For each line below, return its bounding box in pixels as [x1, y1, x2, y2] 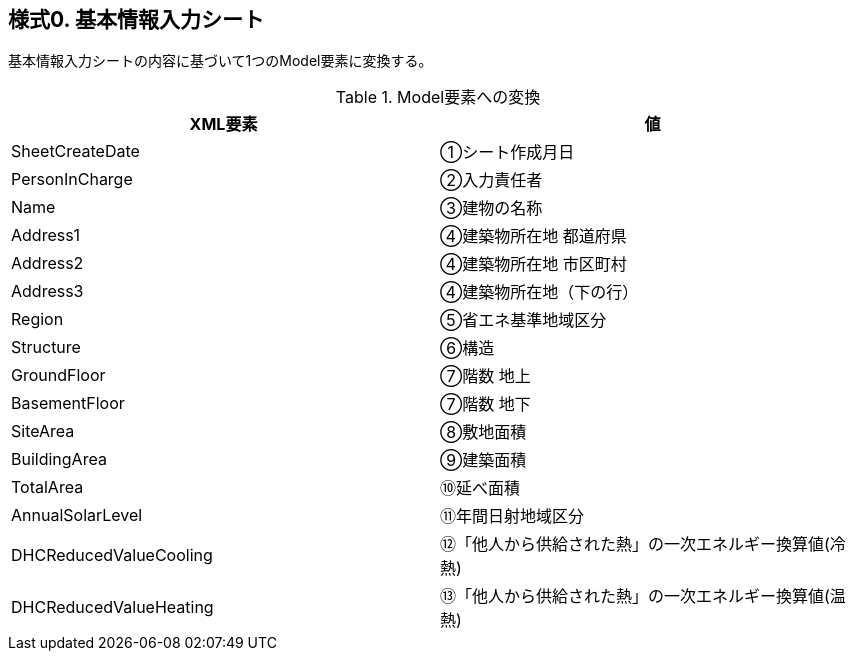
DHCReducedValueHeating [11, 597, 214, 618]
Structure [11, 337, 81, 358]
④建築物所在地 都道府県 [440, 226, 627, 247]
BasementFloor [11, 393, 125, 414]
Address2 [11, 253, 84, 274]
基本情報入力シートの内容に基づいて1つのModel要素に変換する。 [8, 52, 433, 70]
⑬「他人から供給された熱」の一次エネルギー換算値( [440, 586, 830, 607]
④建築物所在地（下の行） [440, 282, 639, 303]
